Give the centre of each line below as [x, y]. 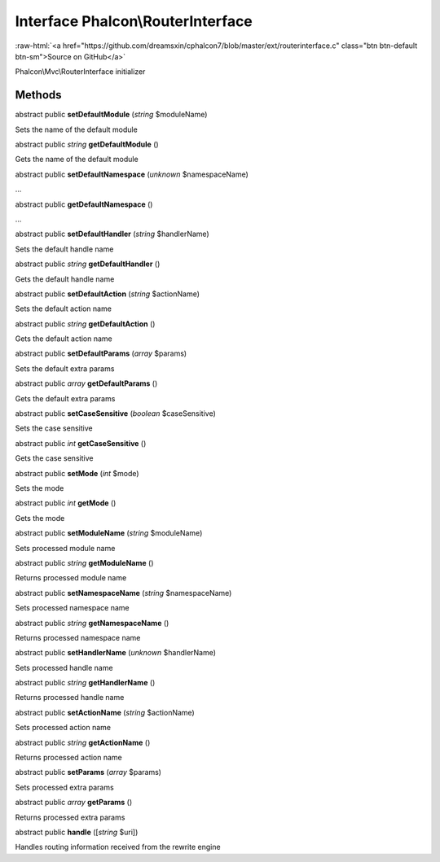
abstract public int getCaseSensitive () [81, 443]
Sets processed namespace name [72, 608]
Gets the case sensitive [54, 458]
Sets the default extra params [65, 368]
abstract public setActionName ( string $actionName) [105, 712]
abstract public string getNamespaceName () [92, 623]
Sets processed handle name [64, 667]
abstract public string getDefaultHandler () [88, 264]
